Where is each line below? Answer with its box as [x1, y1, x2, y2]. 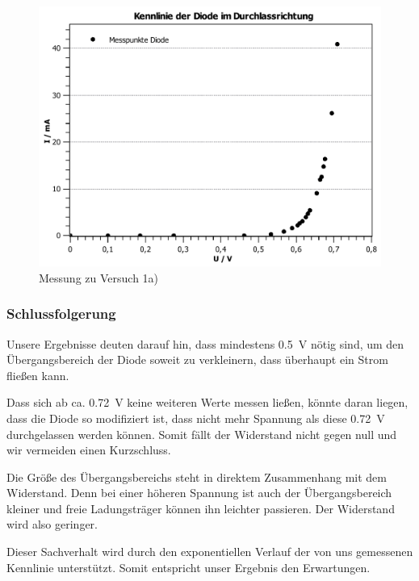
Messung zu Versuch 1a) [39, 269, 159, 286]
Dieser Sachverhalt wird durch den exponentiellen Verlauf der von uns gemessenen [6, 543, 413, 560]
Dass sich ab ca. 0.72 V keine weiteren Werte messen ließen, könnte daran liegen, [6, 394, 409, 411]
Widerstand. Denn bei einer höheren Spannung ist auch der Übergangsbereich [6, 484, 392, 501]
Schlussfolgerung [6, 303, 116, 324]
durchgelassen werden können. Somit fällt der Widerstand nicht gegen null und [6, 425, 397, 442]
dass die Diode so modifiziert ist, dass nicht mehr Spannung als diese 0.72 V [6, 409, 385, 426]
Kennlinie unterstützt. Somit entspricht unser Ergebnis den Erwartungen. [6, 558, 371, 575]
